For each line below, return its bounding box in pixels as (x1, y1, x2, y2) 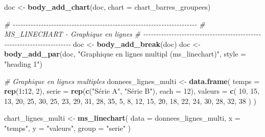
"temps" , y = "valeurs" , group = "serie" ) (4, 122, 131, 133)
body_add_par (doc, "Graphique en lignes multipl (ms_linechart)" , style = (4, 48, 246, 59)
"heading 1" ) (4, 58, 43, 69)
